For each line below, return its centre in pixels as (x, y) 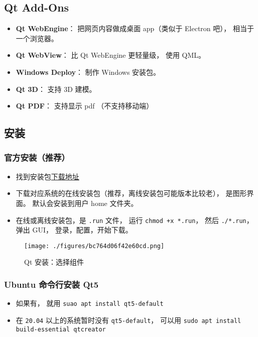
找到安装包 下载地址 (47, 176)
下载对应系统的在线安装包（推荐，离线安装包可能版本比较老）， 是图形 (131, 193)
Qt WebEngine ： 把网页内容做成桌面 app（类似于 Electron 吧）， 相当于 (135, 28)
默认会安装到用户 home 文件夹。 (85, 203)
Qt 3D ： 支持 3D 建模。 (56, 89)
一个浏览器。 (37, 38)
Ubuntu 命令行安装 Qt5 (51, 284)
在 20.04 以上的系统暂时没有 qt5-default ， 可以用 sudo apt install (128, 320)
